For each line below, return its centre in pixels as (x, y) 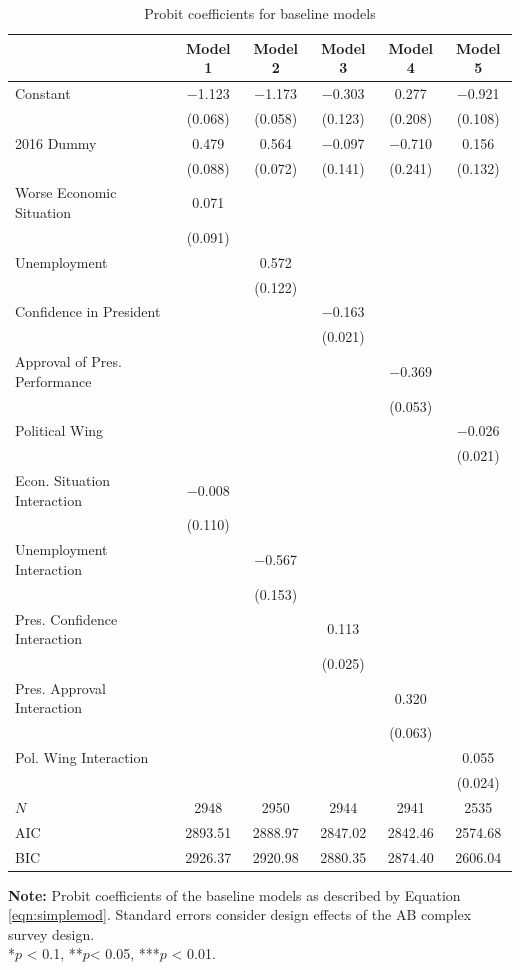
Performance (53, 380)
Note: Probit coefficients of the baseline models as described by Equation (234, 894)
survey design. (51, 933)
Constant (43, 93)
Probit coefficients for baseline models (260, 13)
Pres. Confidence (66, 618)
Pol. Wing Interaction (82, 757)
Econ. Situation (63, 480)
